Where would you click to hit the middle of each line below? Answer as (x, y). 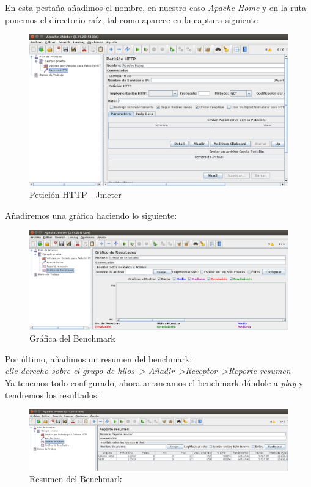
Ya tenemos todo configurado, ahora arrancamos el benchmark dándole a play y (154, 382)
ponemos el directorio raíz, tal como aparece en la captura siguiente (132, 19)
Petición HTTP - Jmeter (75, 195)
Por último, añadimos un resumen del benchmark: (99, 358)
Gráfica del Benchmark (72, 338)
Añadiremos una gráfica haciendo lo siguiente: (91, 215)
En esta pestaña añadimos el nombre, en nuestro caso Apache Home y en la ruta (155, 7)
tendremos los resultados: (52, 394)
